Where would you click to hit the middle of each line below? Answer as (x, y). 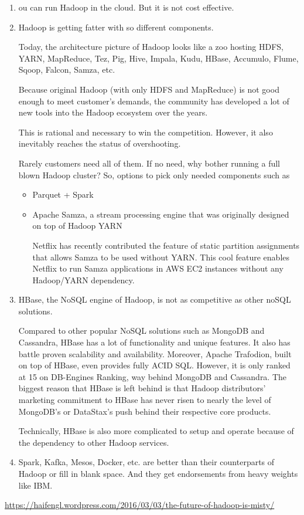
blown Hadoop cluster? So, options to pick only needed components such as (154, 175)
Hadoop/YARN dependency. (83, 279)
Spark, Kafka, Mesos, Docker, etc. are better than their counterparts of (146, 462)
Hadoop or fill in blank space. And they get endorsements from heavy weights (158, 473)
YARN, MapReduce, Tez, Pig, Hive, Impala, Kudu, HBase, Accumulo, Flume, (158, 58)
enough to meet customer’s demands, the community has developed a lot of (154, 101)
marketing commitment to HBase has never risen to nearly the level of (145, 400)
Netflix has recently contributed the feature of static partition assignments (166, 245)
